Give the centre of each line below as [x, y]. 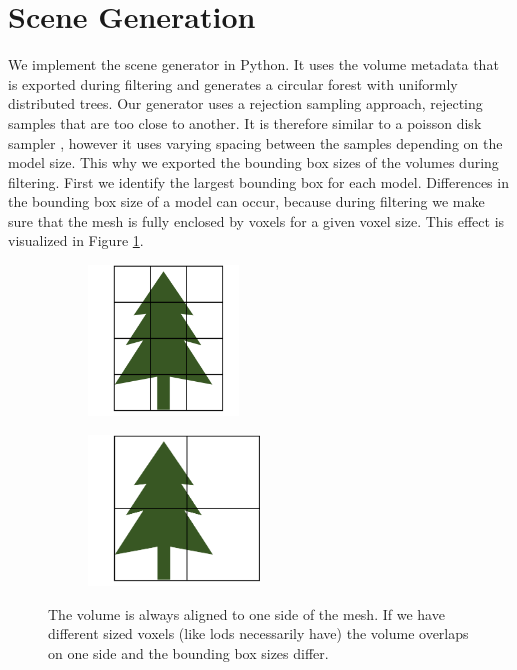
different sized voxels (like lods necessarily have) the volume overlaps [258, 633]
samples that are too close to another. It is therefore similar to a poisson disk [245, 122]
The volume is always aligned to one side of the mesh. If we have [246, 613]
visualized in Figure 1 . [76, 240]
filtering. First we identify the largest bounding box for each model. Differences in [258, 181]
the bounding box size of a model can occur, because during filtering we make [246, 201]
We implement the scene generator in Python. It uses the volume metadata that [253, 64]
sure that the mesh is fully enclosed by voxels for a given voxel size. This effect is [256, 220]
